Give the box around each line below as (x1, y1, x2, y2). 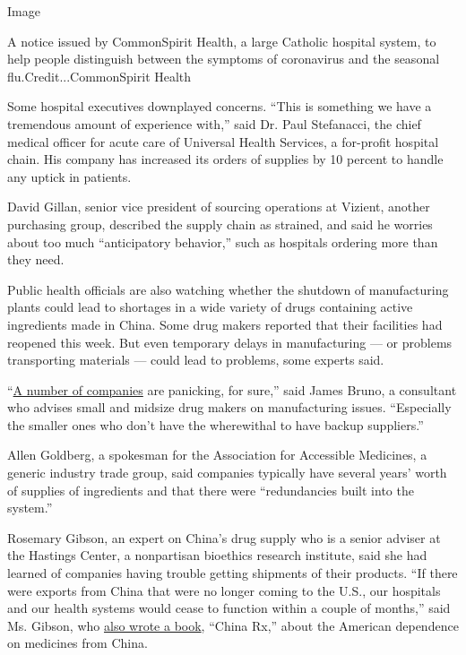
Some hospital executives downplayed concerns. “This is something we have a (7, 97, 432, 116)
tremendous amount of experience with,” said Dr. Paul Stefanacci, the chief (7, 114, 421, 133)
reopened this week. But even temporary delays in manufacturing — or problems (7, 332, 453, 351)
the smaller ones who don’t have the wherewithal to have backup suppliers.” (7, 415, 424, 434)
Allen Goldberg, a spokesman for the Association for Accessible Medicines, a (7, 445, 427, 464)
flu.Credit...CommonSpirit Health (7, 66, 192, 85)
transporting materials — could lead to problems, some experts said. (7, 350, 384, 369)
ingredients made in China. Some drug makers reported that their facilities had (7, 315, 443, 333)
